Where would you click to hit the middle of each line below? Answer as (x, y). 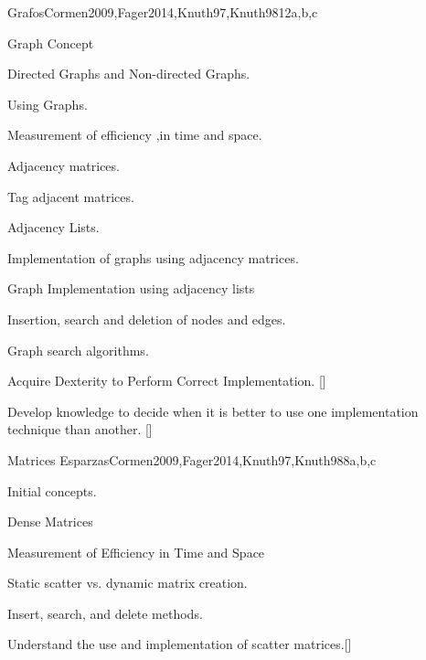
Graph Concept (51, 43)
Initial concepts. (52, 490)
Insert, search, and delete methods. (105, 613)
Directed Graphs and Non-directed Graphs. (129, 74)
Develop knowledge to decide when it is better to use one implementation (213, 411)
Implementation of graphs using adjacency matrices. (153, 257)
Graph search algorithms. (78, 350)
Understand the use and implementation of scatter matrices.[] (180, 644)
